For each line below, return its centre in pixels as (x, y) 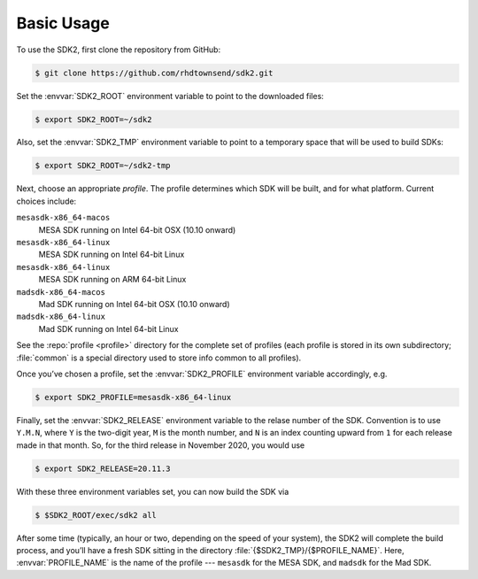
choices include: (46, 201)
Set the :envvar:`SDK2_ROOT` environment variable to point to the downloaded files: (170, 96)
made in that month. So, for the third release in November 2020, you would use (161, 445)
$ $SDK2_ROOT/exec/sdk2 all (96, 515)
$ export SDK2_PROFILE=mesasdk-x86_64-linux (133, 397)
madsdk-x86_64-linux (61, 317)
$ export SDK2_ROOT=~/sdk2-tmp (103, 166)
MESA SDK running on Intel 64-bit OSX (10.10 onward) (137, 229)
